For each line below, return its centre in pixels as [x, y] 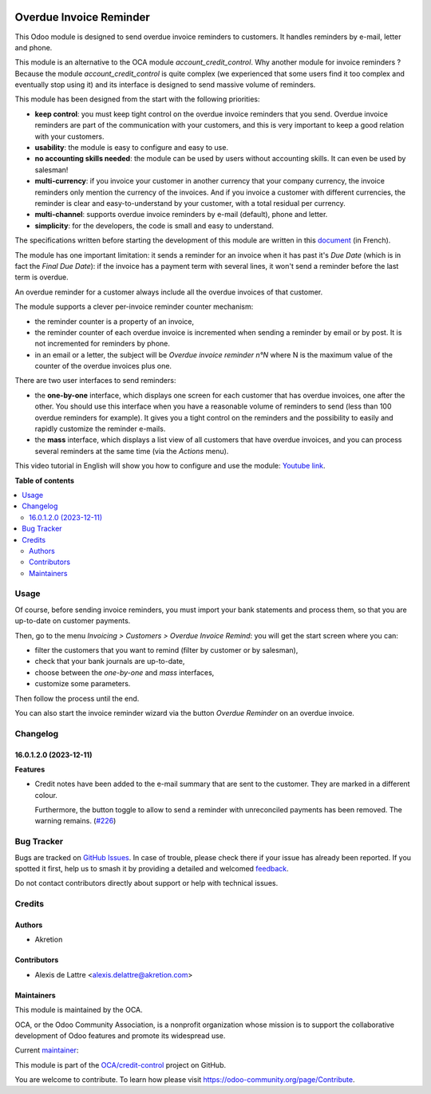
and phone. [34, 47]
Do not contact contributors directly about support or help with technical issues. [146, 883]
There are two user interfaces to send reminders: [95, 381]
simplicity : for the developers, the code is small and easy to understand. [154, 225]
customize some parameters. [83, 684]
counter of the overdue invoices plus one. [103, 366]
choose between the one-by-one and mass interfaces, [125, 672]
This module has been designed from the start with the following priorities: [137, 99]
